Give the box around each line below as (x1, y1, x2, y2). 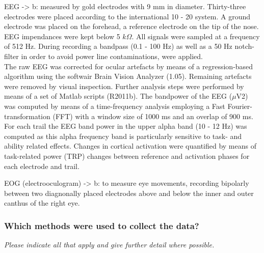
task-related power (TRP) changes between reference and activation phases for (4, 150, 250, 161)
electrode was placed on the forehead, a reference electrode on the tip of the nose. (4, 21, 259, 32)
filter (4, 50, 19, 61)
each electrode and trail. (4, 160, 80, 171)
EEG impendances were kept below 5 (4, 31, 120, 41)
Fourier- (227, 100, 252, 111)
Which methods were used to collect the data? (4, 219, 199, 232)
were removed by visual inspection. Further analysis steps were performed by (4, 80, 244, 91)
